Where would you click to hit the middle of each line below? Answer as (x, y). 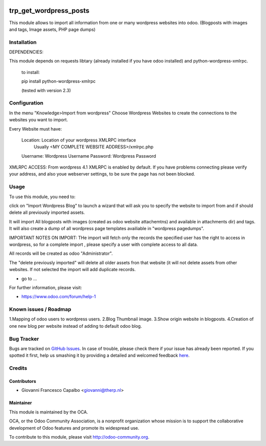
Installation (23, 42)
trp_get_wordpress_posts (49, 11)
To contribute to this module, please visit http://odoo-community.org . (79, 437)
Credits (18, 368)
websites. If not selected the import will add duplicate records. (72, 270)
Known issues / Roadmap (40, 309)
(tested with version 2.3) (46, 90)
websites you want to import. (39, 120)
